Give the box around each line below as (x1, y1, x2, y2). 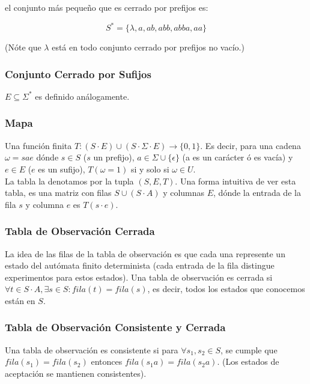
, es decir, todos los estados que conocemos (147, 282, 305, 295)
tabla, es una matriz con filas (5, 186, 112, 199)
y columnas (163, 186, 205, 199)
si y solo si (130, 162, 169, 175)
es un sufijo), (38, 162, 85, 175)
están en (5, 294, 35, 306)
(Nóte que (5, 41, 41, 53)
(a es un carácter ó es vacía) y (182, 151, 293, 163)
